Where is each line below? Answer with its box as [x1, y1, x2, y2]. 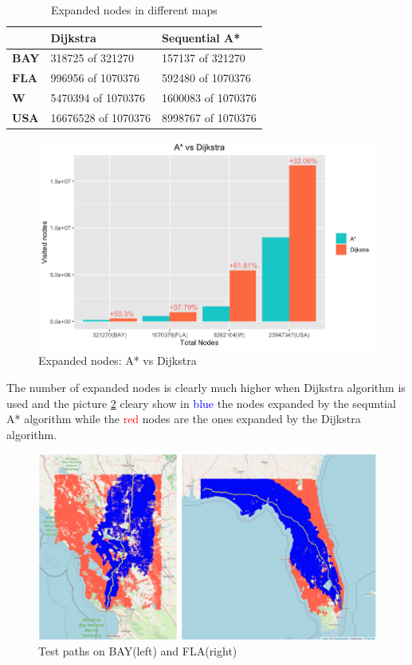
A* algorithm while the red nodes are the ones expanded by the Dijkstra [6, 410, 361, 427]
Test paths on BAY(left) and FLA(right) [38, 642, 237, 659]
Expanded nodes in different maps [50, 2, 218, 18]
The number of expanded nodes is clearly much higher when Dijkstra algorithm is [6, 378, 406, 395]
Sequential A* [162, 29, 241, 46]
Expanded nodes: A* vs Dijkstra [38, 352, 197, 369]
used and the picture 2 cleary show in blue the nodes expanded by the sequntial [6, 394, 396, 411]
